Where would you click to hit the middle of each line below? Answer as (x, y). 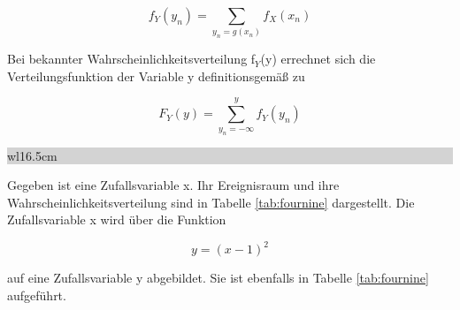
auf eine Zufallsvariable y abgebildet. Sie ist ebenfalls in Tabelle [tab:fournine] (218, 278)
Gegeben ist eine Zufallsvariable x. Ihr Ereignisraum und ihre (173, 185)
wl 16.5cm (32, 155)
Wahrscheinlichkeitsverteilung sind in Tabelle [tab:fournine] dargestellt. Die (211, 202)
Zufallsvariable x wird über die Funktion (117, 219)
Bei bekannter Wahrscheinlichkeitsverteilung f (131, 59)
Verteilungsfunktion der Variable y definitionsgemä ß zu (156, 76)
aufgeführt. (37, 295)
